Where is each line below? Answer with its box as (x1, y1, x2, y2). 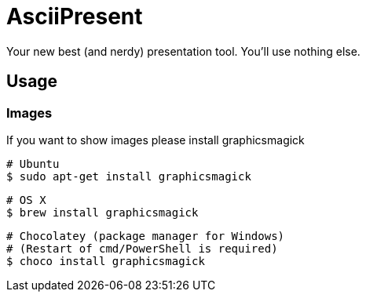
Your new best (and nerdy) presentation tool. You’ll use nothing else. (6, 44, 361, 58)
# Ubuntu (6, 157, 60, 170)
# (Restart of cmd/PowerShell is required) (6, 242, 278, 255)
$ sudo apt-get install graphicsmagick (6, 169, 251, 183)
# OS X (6, 193, 46, 206)
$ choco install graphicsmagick (6, 254, 205, 267)
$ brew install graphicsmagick (6, 205, 199, 219)
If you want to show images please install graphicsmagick (6, 133, 305, 147)
